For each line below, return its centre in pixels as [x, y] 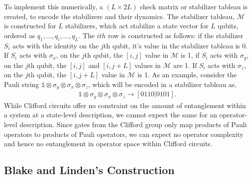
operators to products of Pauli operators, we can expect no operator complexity [124, 134]
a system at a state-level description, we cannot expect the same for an [111, 115]
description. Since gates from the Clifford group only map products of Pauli [133, 124]
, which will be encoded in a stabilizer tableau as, [162, 84]
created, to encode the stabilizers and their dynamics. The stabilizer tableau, [119, 16]
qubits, [228, 26]
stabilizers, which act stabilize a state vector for [137, 26]
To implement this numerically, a [53, 6]
